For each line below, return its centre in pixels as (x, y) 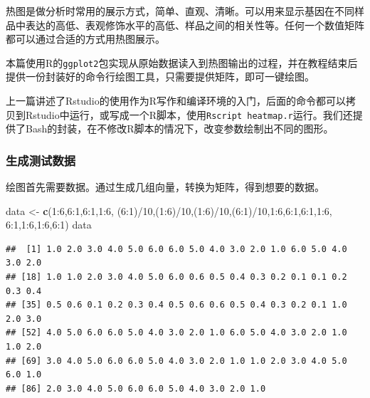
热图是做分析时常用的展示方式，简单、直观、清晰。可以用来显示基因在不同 (180, 11)
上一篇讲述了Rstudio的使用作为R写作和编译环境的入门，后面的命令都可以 (176, 101)
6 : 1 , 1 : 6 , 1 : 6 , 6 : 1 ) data (49, 225)
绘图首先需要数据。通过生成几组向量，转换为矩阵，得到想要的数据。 (165, 187)
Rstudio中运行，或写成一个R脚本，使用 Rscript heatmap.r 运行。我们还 (189, 114)
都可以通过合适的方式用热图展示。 (85, 39)
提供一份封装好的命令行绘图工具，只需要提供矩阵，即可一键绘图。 (160, 77)
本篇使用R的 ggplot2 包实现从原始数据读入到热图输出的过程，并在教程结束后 (182, 62)
